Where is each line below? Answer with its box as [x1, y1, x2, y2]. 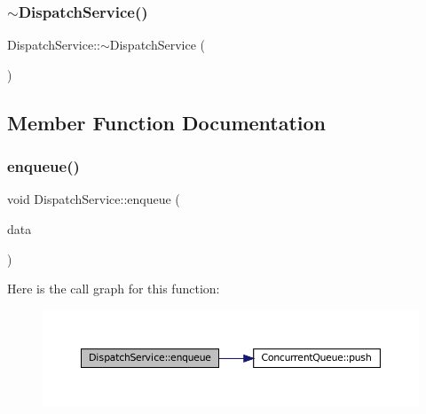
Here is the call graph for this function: [7, 279, 220, 298]
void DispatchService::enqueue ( [7, 190, 180, 208]
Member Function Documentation [7, 108, 327, 136]
